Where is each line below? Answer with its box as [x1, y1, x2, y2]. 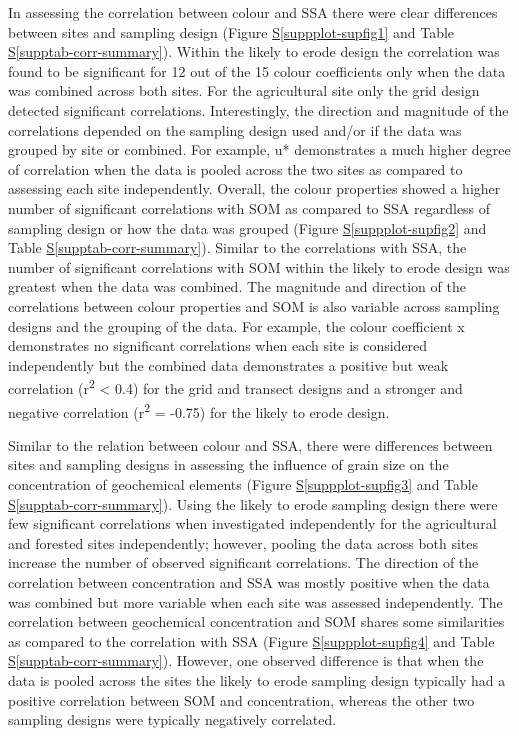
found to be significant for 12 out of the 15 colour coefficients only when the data [8, 60, 506, 81]
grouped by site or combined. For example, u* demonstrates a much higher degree [8, 139, 511, 160]
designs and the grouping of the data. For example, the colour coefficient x [8, 315, 465, 336]
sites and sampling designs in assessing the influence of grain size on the [8, 454, 449, 475]
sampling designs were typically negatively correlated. [8, 709, 337, 730]
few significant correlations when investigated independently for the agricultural [8, 513, 497, 534]
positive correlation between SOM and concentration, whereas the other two [8, 689, 475, 710]
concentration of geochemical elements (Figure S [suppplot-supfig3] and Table [8, 473, 478, 494]
